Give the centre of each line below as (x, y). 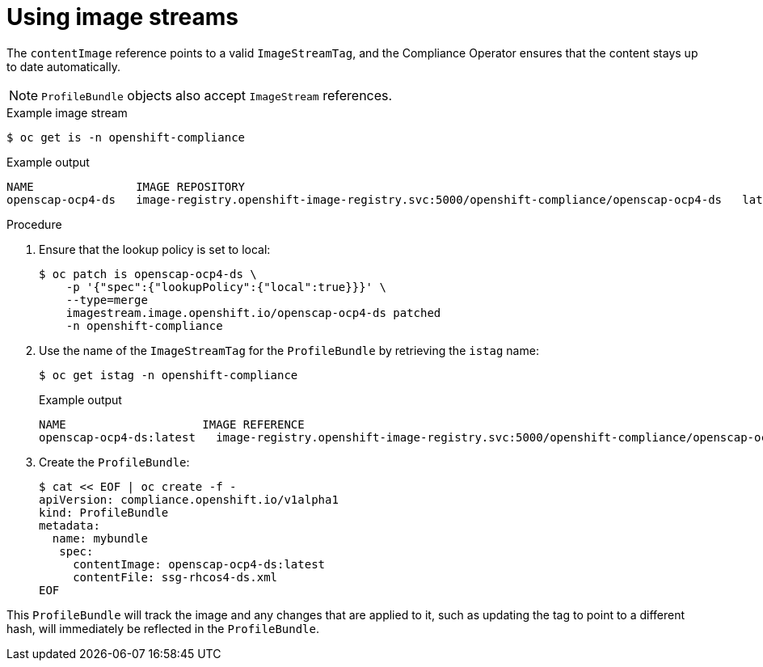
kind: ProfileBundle (104, 512)
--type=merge (107, 300)
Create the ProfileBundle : (114, 462)
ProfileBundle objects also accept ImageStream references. (217, 95)
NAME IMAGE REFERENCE (172, 424)
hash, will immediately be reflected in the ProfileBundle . (163, 628)
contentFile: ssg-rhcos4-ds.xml (175, 577)
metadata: (70, 525)
